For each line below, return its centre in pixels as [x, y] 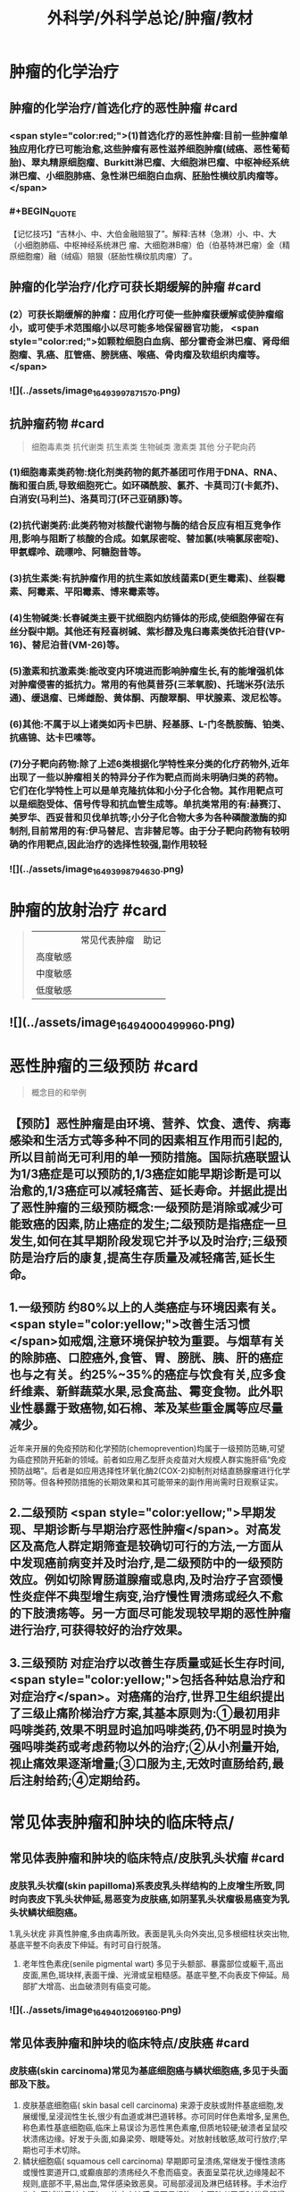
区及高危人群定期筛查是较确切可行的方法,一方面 [141, 1547]
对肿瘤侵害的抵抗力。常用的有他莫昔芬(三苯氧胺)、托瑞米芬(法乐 [147, 684]
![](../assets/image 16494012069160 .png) [96, 2011]
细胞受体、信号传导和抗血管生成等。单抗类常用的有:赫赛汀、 [157, 804]
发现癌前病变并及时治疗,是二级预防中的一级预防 [152, 1563]
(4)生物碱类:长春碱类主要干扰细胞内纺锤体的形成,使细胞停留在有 [147, 618]
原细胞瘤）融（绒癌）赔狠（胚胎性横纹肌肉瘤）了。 [103, 257]
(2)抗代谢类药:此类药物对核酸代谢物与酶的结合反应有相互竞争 [141, 526]
